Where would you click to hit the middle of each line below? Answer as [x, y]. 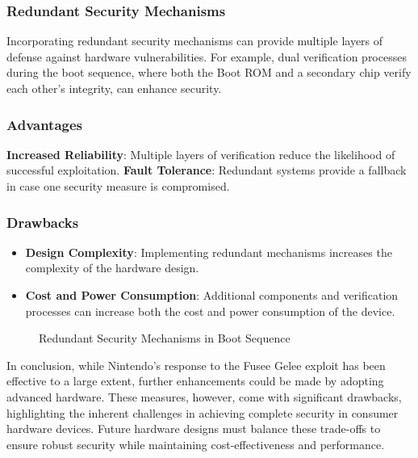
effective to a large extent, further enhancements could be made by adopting [195, 381]
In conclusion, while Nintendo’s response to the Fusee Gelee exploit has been [196, 365]
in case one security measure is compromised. [118, 186]
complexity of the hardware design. [112, 268]
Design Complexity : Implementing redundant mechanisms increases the [209, 252]
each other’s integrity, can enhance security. [114, 88]
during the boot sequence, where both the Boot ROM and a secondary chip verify [209, 72]
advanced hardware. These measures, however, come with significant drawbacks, [204, 396]
